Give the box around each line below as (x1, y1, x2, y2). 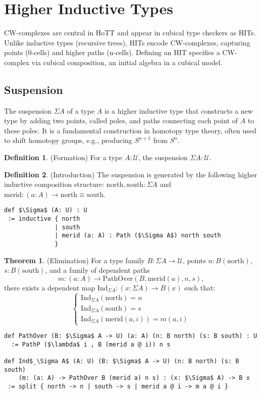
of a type (67, 105, 95, 116)
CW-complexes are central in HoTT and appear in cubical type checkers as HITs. (4, 27, 256, 38)
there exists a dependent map (4, 282, 95, 292)
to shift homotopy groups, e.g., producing (4, 135, 132, 145)
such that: (184, 282, 216, 292)
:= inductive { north (8, 215, 80, 223)
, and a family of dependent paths (45, 265, 150, 275)
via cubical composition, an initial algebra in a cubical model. (31, 57, 223, 67)
